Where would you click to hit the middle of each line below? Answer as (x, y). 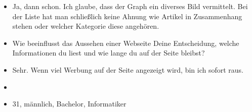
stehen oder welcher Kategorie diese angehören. (86, 26)
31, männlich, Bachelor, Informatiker (69, 104)
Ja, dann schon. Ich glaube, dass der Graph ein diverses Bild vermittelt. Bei (130, 6)
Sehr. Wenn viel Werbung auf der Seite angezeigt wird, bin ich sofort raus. (128, 69)
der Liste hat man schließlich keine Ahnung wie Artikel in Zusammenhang (127, 16)
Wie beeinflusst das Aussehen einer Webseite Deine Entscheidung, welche (126, 43)
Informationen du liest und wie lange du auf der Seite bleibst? (109, 53)
